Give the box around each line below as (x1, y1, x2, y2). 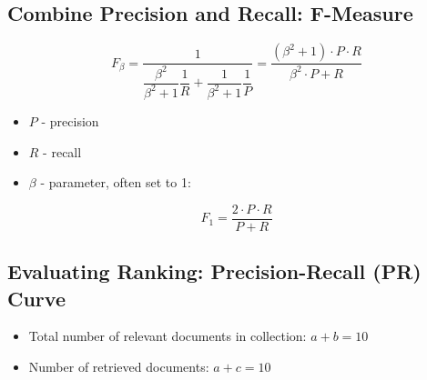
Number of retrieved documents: (28, 357, 209, 376)
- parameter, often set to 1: (40, 173, 191, 192)
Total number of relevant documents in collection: (28, 326, 307, 345)
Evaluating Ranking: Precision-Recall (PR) (7, 257, 422, 285)
